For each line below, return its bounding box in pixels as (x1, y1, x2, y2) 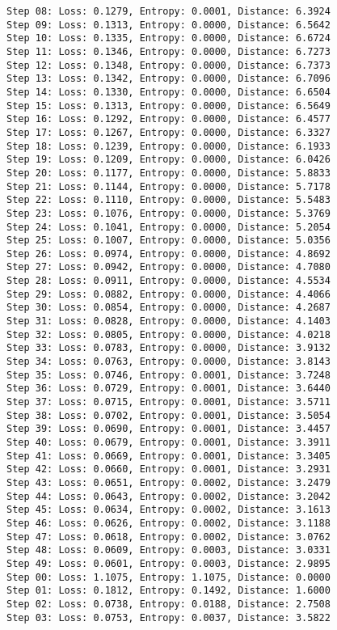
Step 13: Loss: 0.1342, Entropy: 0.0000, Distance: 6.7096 (6, 73, 331, 85)
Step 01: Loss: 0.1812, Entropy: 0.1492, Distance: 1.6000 (6, 585, 331, 597)
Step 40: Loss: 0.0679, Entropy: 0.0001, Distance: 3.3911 (6, 437, 331, 448)
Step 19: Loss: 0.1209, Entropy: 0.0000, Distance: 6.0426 (6, 154, 331, 166)
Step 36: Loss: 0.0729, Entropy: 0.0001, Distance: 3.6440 (6, 383, 331, 395)
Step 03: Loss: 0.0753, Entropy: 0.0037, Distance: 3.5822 (6, 611, 331, 624)
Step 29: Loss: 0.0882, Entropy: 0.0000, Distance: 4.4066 (6, 288, 331, 300)
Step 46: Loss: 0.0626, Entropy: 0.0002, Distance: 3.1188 (6, 517, 331, 529)
